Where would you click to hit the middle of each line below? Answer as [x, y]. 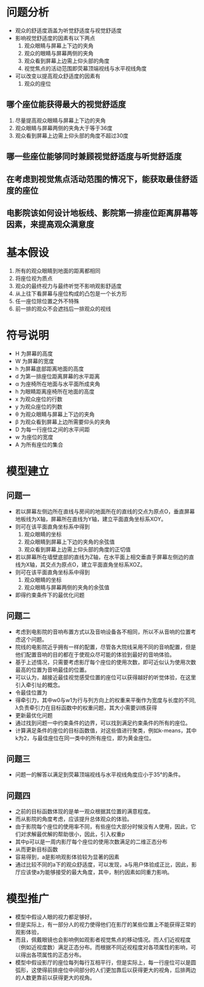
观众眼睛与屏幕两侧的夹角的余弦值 [67, 587]
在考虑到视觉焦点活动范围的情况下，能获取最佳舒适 [102, 179]
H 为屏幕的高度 [34, 353]
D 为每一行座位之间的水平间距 [52, 429]
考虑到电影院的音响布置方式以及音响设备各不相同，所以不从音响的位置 [103, 632]
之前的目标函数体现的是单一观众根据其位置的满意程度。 [84, 811]
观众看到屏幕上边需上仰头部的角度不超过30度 [72, 135]
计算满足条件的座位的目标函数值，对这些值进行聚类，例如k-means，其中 [106, 730]
